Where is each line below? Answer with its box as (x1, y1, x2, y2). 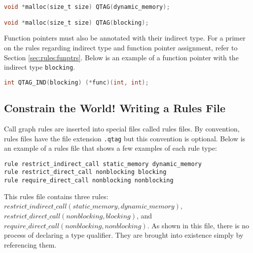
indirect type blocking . (4, 62, 75, 72)
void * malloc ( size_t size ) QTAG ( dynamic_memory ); (4, 3, 170, 10)
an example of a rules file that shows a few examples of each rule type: (4, 143, 217, 153)
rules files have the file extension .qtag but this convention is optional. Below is (4, 133, 246, 143)
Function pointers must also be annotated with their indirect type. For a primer (4, 33, 246, 43)
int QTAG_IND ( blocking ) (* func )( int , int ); (4, 79, 149, 86)
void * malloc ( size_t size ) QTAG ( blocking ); (4, 19, 149, 26)
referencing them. (4, 239, 57, 250)
